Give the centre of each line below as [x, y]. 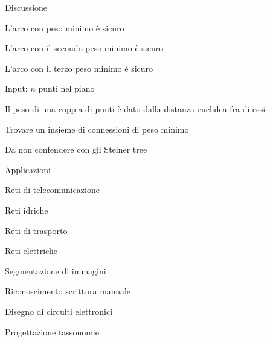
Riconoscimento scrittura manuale [68, 291]
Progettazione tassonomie [52, 331]
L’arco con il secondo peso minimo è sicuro [84, 48]
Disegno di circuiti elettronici [59, 311]
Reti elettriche [31, 251]
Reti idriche [27, 210]
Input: [16, 88]
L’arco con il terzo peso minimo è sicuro [79, 68]
